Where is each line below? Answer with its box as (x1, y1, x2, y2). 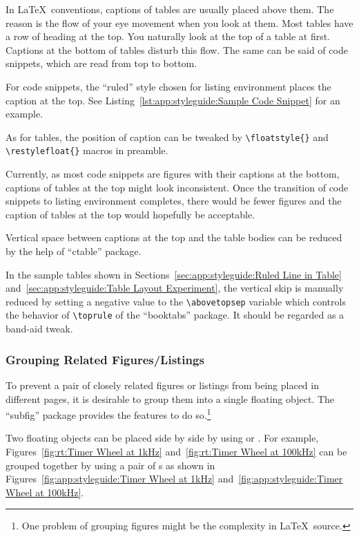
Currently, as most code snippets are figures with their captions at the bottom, (6, 167, 340, 181)
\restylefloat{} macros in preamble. (6, 143, 168, 158)
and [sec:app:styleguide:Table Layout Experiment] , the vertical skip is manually (6, 281, 344, 295)
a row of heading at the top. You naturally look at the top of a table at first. (6, 29, 331, 44)
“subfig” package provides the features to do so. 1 (6, 406, 211, 422)
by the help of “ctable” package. (6, 244, 142, 258)
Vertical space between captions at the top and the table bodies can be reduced (6, 230, 342, 245)
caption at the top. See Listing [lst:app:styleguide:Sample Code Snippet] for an (6, 93, 340, 107)
